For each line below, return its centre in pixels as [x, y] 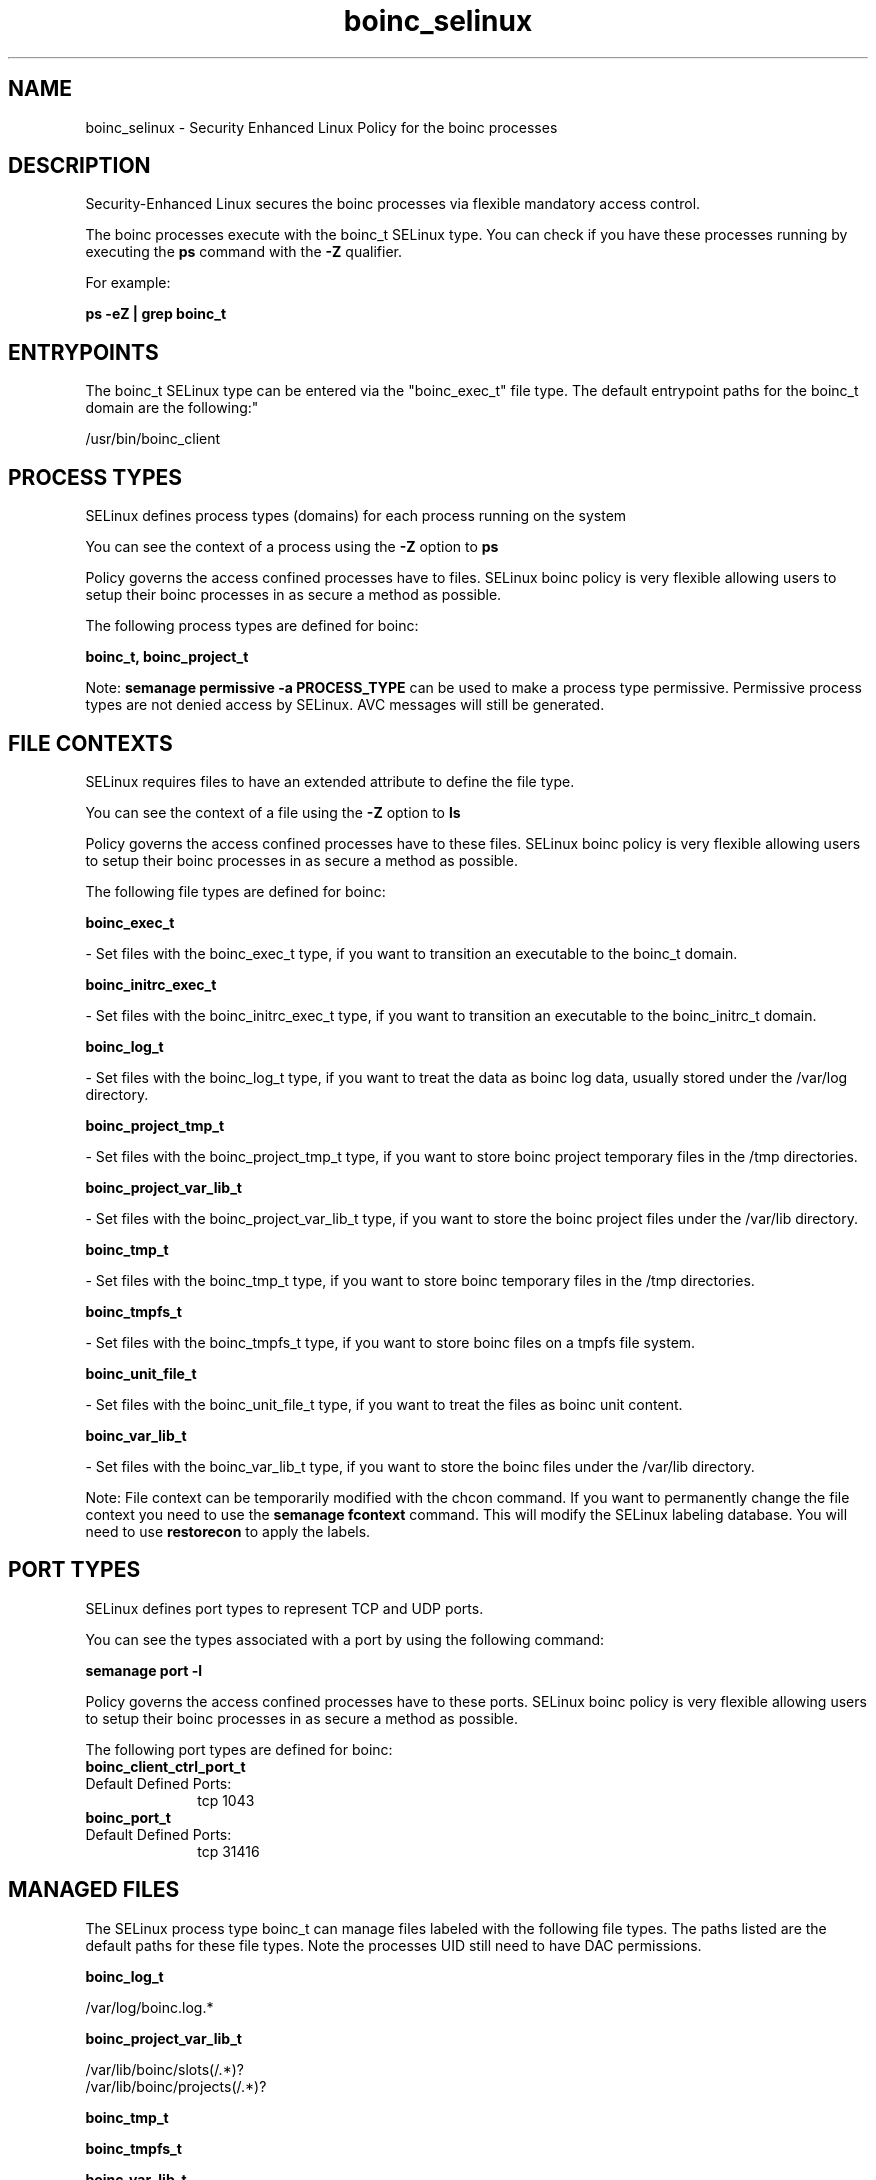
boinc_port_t [128, 1817]
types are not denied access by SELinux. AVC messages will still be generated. [345, 705]
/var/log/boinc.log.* [149, 2007]
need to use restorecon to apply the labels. [228, 1531]
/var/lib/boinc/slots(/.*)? [164, 2069]
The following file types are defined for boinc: [235, 891]
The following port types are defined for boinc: [239, 1749]
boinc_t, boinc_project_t [167, 657]
